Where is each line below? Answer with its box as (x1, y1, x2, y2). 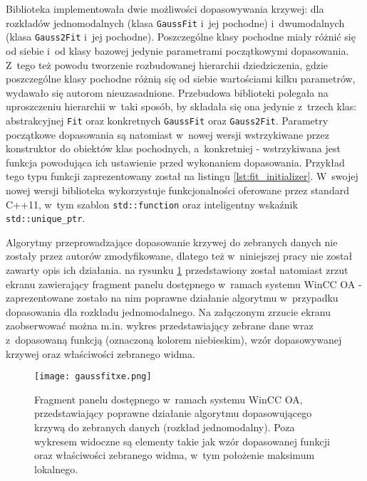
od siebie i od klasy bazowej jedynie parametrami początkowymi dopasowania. (6, 43, 349, 58)
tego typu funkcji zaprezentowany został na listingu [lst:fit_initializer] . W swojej (6, 169, 358, 184)
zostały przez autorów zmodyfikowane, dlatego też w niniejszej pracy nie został (6, 248, 353, 263)
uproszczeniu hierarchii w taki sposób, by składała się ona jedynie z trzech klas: (6, 99, 357, 114)
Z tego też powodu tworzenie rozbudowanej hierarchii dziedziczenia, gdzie (6, 57, 329, 72)
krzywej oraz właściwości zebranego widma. (6, 346, 195, 361)
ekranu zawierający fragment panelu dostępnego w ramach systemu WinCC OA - (6, 276, 362, 291)
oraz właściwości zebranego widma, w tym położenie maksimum (34, 448, 315, 462)
